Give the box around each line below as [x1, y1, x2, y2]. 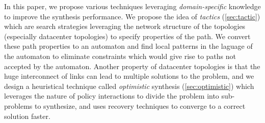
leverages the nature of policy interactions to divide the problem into [4, 90, 219, 101]
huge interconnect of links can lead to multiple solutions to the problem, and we [4, 71, 254, 81]
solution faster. [4, 110, 50, 121]
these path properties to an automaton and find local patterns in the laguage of [4, 41, 253, 51]
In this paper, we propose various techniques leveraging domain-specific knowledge [4, 1, 261, 11]
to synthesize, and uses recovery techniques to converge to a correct [35, 100, 246, 111]
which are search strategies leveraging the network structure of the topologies [4, 21, 246, 32]
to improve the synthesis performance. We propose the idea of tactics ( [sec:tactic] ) [4, 11, 260, 21]
